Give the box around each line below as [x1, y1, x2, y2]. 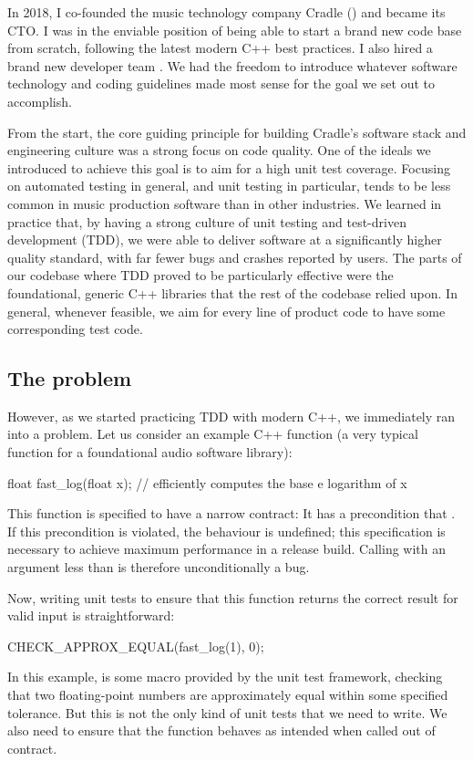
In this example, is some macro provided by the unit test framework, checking [7, 667, 443, 686]
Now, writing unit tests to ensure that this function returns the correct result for [7, 588, 458, 607]
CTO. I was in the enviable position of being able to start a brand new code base [7, 20, 462, 39]
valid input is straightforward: [7, 606, 175, 625]
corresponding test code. [7, 319, 143, 339]
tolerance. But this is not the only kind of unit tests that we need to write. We [7, 703, 447, 722]
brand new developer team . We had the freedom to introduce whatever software [7, 56, 458, 75]
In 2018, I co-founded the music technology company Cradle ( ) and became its [7, 3, 446, 21]
